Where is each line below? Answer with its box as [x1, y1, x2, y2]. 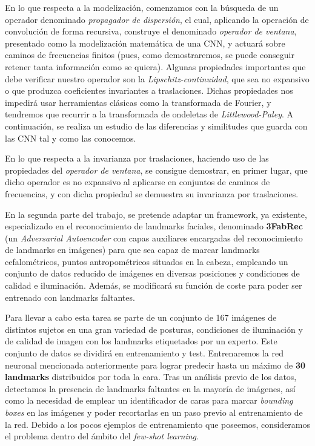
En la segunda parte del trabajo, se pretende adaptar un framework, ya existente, [5, 208, 307, 220]
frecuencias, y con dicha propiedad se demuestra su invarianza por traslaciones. [5, 187, 299, 200]
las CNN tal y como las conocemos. [5, 131, 136, 144]
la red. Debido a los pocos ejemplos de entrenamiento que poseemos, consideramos [5, 418, 311, 430]
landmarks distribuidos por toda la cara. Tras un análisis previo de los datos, [5, 370, 297, 383]
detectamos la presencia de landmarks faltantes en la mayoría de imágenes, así [5, 382, 296, 395]
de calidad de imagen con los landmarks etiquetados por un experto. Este [5, 335, 277, 347]
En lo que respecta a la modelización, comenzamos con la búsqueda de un [5, 1, 279, 13]
